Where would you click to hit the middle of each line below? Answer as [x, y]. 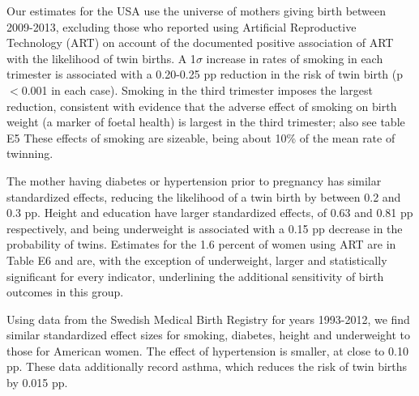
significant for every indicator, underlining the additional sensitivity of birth [195, 276]
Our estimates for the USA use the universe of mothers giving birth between [197, 11]
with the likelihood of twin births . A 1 [101, 58]
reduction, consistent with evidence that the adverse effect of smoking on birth [202, 106]
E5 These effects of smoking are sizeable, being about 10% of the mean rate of [201, 137]
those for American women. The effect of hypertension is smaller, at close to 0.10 [207, 350]
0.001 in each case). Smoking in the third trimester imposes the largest [197, 89]
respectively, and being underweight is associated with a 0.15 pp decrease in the [205, 228]
